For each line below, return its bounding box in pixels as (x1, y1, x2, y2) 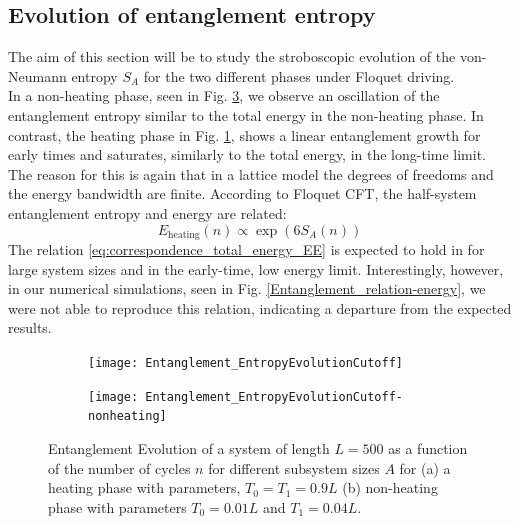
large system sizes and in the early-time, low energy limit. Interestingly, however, (8, 258, 504, 279)
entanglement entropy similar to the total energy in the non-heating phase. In (8, 104, 484, 125)
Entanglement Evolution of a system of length (48, 437, 330, 458)
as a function (388, 437, 468, 458)
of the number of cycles (48, 457, 191, 478)
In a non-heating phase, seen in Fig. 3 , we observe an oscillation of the (8, 85, 440, 106)
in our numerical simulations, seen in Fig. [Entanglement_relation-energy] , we (8, 278, 486, 299)
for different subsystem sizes (208, 457, 380, 478)
